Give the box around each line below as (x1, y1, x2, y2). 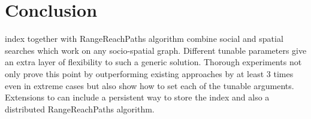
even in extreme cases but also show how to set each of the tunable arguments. (5, 79, 294, 91)
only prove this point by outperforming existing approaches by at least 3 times (5, 67, 294, 80)
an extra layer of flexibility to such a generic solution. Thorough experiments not (5, 56, 302, 68)
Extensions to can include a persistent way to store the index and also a (5, 91, 270, 103)
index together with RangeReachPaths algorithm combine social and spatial (5, 32, 283, 45)
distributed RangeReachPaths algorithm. (5, 102, 155, 115)
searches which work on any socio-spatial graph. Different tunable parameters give (5, 44, 307, 56)
